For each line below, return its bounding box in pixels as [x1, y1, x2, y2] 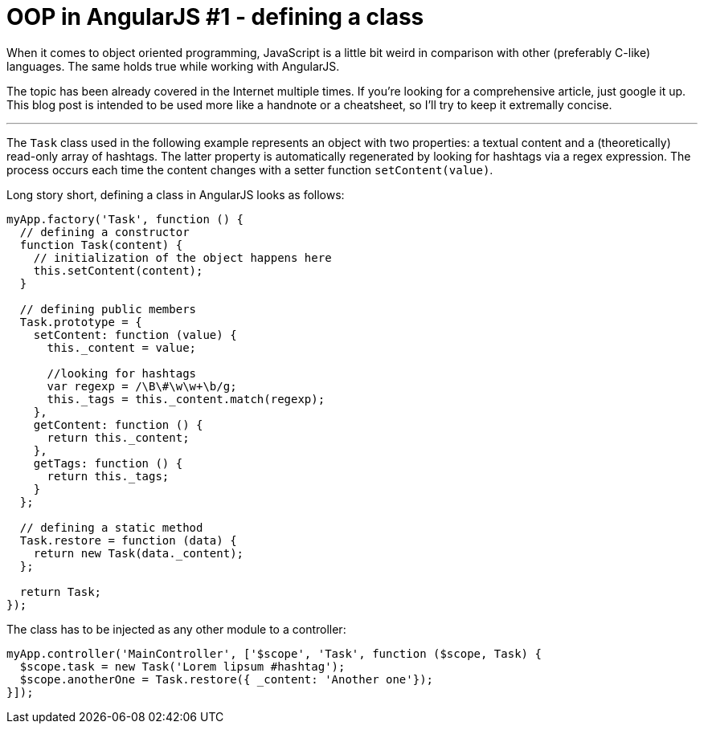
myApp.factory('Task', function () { [6, 212, 244, 226]
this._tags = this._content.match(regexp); [47, 392, 325, 406]
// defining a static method [19, 520, 203, 534]
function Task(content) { [19, 238, 183, 251]
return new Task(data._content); [33, 546, 244, 560]
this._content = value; [47, 341, 197, 354]
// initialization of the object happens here [33, 251, 332, 264]
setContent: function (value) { [33, 328, 237, 341]
